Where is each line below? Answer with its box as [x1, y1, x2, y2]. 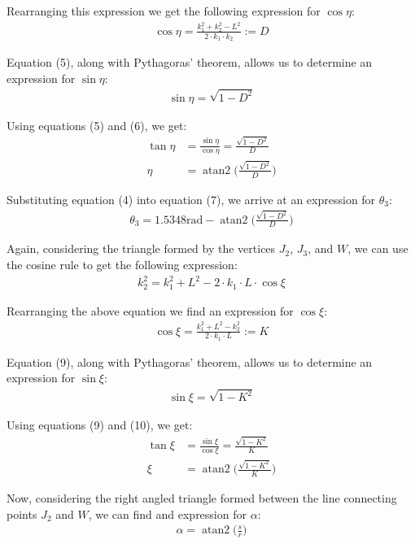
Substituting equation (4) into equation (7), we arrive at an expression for [7, 190, 376, 207]
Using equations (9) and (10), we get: [7, 416, 193, 433]
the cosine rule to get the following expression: [7, 256, 238, 273]
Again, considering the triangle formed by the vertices [7, 240, 276, 257]
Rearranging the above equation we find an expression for [7, 302, 294, 319]
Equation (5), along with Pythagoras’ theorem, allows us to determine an [7, 54, 373, 71]
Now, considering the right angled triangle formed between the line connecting [7, 490, 397, 507]
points [7, 505, 37, 522]
